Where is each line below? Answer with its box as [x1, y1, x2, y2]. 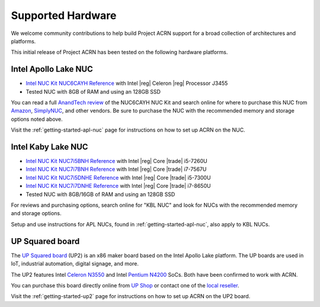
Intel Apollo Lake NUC [11, 64, 93, 74]
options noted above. [11, 116, 63, 123]
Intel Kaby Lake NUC [11, 142, 88, 152]
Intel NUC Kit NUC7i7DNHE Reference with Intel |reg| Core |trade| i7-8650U [25, 183, 211, 190]
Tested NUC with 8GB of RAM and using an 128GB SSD [25, 88, 161, 95]
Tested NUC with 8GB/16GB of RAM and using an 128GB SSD [25, 190, 175, 198]
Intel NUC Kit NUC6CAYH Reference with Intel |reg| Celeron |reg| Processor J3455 [25, 80, 228, 87]
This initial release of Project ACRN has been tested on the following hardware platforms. [11, 49, 228, 56]
